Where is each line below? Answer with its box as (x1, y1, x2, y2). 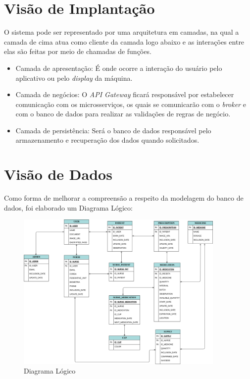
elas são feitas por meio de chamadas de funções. (4, 46, 151, 56)
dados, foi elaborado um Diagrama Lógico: (4, 202, 133, 213)
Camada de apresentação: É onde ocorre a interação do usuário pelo (15, 62, 222, 73)
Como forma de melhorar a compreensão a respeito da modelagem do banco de (4, 193, 244, 203)
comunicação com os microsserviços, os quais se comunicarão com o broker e (15, 99, 246, 109)
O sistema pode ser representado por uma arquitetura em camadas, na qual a (4, 27, 239, 37)
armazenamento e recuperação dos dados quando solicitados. (15, 135, 200, 145)
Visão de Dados (4, 164, 112, 184)
